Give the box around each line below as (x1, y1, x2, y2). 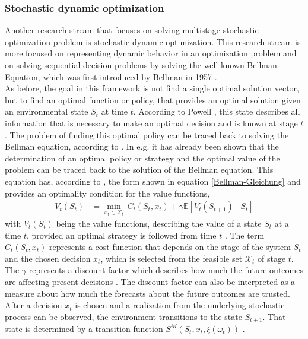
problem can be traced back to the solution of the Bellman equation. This (5, 163, 274, 176)
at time (101, 105, 128, 118)
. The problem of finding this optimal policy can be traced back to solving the (5, 128, 289, 141)
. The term (224, 229, 265, 241)
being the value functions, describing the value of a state (56, 217, 262, 230)
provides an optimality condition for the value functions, (5, 186, 210, 199)
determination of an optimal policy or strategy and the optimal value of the (5, 151, 280, 164)
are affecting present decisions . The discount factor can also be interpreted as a (5, 275, 296, 287)
